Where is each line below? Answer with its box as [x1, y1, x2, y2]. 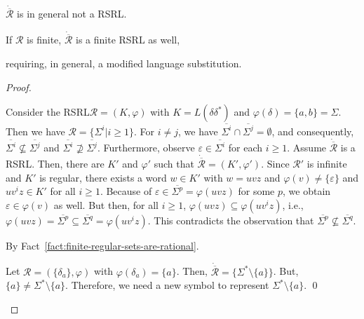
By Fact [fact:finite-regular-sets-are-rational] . [6, 238, 199, 252]
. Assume [287, 140, 327, 154]
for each [228, 140, 263, 154]
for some [238, 184, 275, 198]
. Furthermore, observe [97, 140, 195, 154]
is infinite [306, 156, 347, 171]
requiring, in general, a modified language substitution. [6, 56, 242, 71]
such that [154, 156, 194, 171]
